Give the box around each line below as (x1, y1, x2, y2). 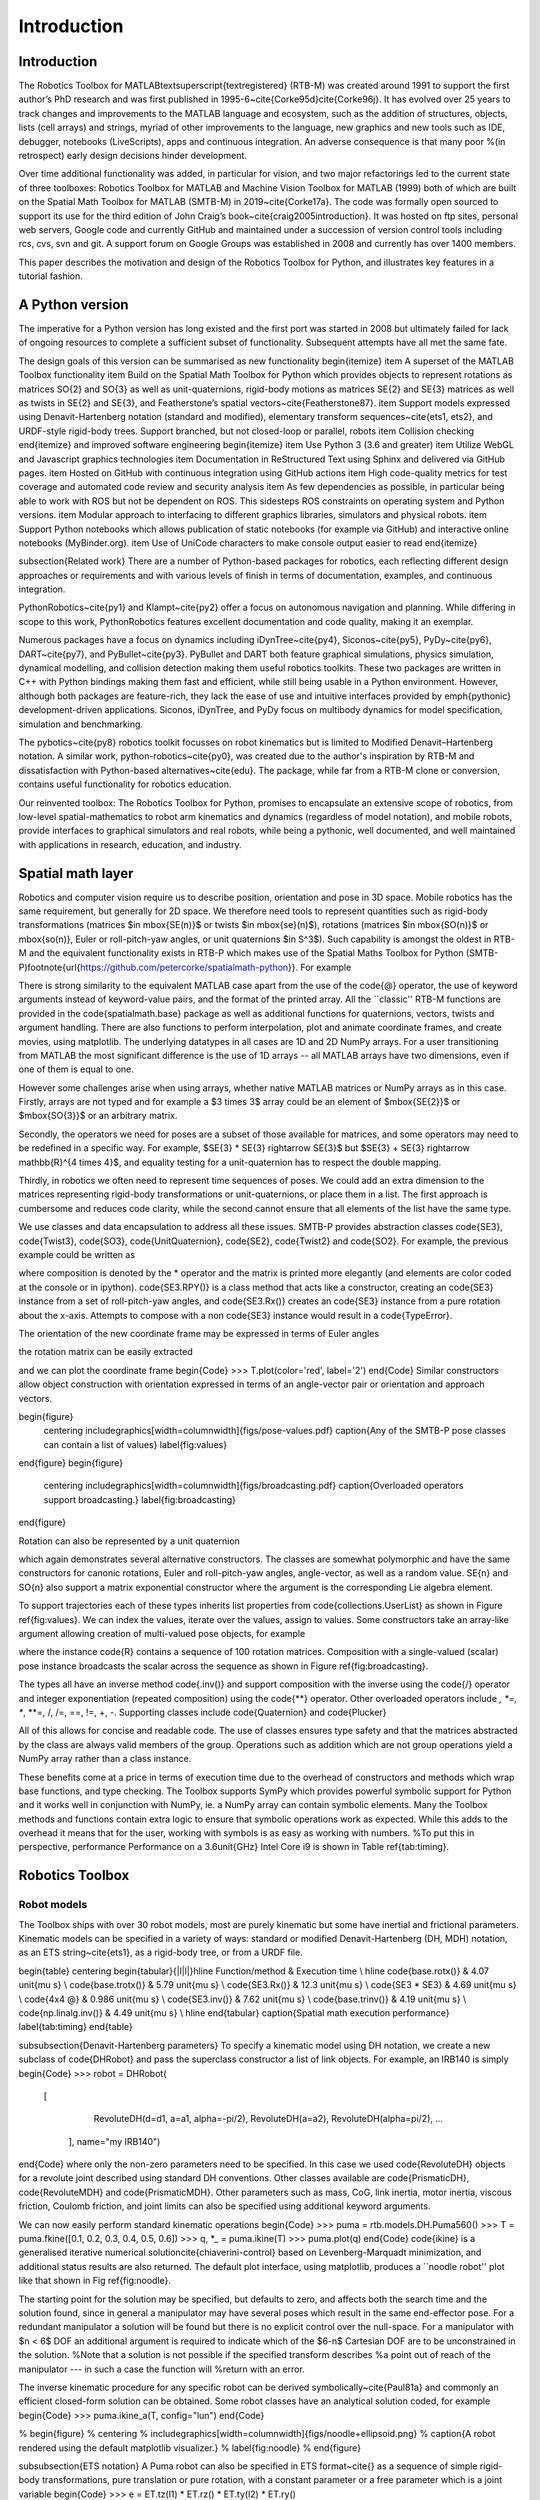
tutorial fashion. (18, 270, 84, 282)
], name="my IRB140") (68, 2135, 161, 2147)
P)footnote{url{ (18, 961, 81, 973)
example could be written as (18, 1249, 135, 1260)
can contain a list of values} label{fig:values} (43, 1438, 228, 1450)
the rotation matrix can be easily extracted (18, 1346, 194, 1358)
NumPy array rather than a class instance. (18, 1753, 192, 1765)
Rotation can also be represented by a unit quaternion (18, 1535, 240, 1547)
